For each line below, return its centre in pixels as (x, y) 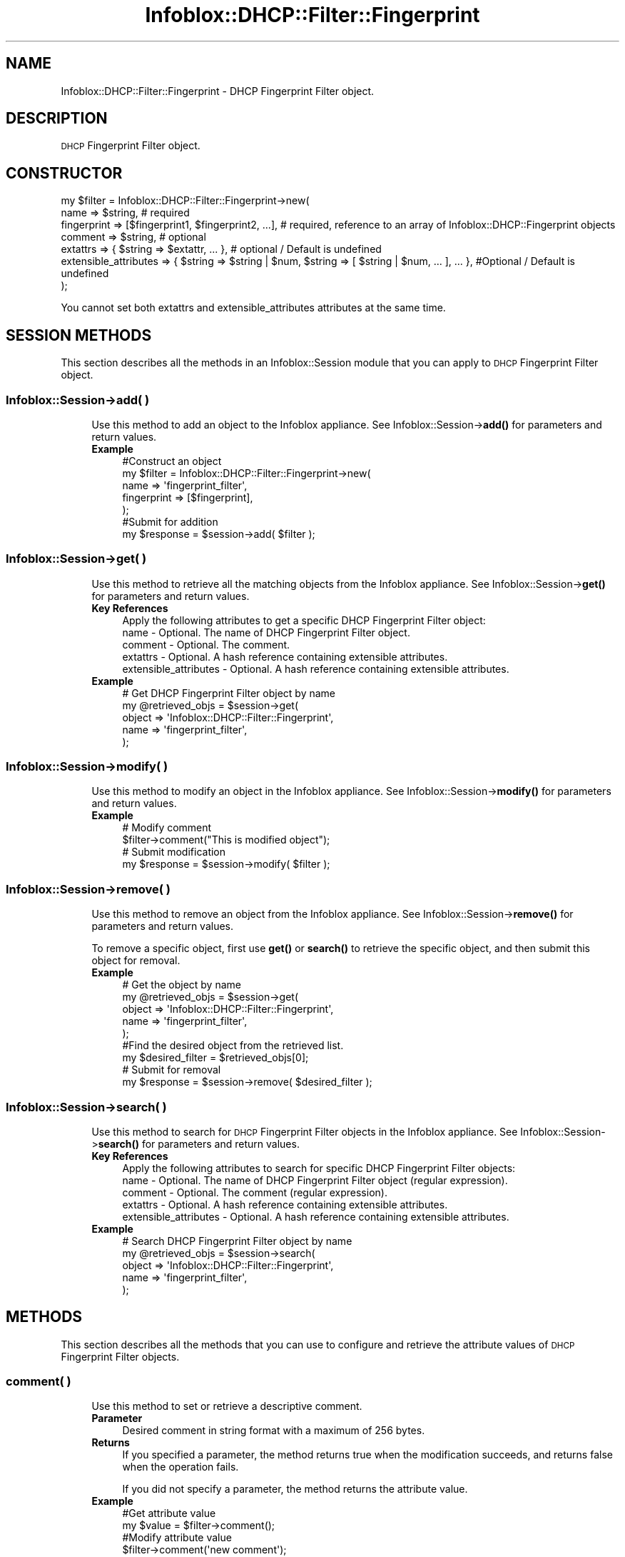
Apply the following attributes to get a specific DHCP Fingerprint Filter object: (304, 620)
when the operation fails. (181, 1467)
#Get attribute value (169, 1513)
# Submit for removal (172, 1070)
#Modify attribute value (177, 1538)
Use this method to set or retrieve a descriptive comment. (227, 1406)
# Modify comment (167, 828)
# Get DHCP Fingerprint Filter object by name (229, 693)
